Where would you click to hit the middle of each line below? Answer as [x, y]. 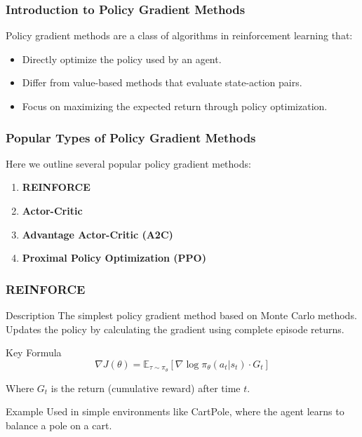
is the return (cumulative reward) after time [146, 388]
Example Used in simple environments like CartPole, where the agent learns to [175, 411]
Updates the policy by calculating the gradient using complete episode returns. [175, 329]
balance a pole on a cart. [59, 425]
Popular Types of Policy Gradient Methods [131, 137]
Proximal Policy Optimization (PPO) [114, 258]
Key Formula [34, 352]
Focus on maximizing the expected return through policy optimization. [175, 106]
